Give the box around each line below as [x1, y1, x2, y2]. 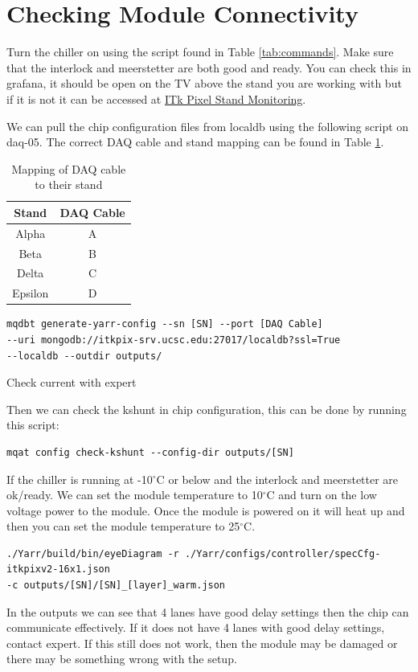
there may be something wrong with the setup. [6, 650, 237, 667]
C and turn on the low [266, 486, 377, 503]
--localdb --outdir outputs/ [6, 350, 162, 362]
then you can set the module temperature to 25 [6, 518, 240, 535]
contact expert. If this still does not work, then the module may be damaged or [6, 634, 398, 651]
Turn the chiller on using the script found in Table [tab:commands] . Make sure [6, 43, 394, 60]
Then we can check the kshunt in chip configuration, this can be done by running [6, 400, 407, 417]
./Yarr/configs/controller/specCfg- [184, 547, 381, 559]
